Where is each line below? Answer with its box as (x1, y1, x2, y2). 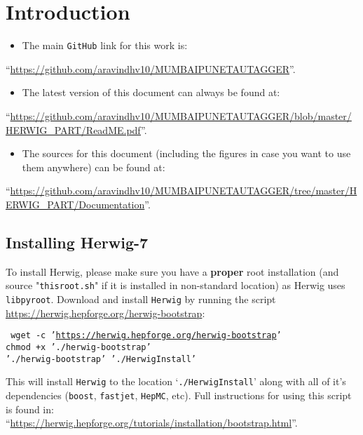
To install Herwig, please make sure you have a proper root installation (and (6, 264, 339, 279)
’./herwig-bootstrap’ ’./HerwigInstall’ (6, 354, 197, 364)
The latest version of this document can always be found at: (22, 85, 280, 100)
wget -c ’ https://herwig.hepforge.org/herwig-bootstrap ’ (11, 330, 282, 341)
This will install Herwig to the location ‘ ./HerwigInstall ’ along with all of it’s (6, 374, 346, 389)
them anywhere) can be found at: (22, 159, 165, 174)
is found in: (6, 401, 54, 416)
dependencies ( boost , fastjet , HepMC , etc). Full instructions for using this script (6, 387, 352, 402)
